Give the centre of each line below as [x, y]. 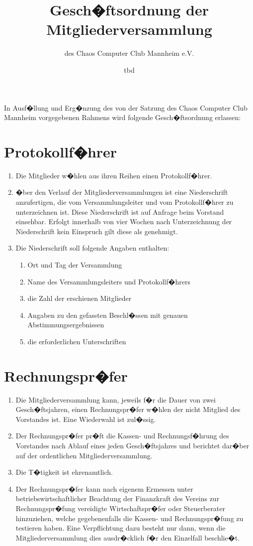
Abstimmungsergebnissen [66, 325]
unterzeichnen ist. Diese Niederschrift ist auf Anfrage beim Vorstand [120, 211]
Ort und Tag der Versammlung [75, 264]
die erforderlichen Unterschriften [77, 341]
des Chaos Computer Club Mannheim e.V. [129, 53]
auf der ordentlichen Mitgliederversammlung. [84, 455]
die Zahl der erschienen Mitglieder [80, 298]
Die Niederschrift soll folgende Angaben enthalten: [92, 248]
